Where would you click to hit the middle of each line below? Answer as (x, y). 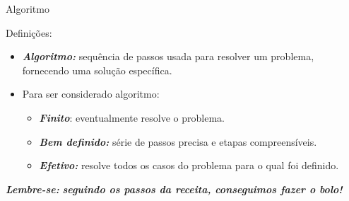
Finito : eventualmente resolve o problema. (132, 117)
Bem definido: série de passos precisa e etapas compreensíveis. (178, 141)
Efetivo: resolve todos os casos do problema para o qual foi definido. (189, 165)
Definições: (29, 32)
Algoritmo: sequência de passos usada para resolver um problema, (168, 56)
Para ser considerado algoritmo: (91, 94)
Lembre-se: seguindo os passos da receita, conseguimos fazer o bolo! (174, 189)
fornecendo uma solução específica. (97, 70)
